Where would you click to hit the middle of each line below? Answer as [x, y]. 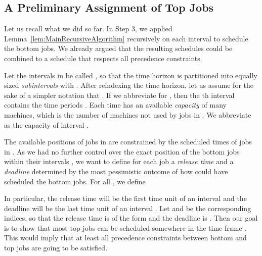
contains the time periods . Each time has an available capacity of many [115, 105]
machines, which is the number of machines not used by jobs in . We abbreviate [128, 114]
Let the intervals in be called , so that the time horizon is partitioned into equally [131, 75]
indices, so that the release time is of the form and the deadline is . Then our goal [131, 218]
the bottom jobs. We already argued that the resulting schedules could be [118, 48]
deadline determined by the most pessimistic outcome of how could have [116, 171]
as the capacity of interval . [46, 124]
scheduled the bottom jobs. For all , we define [75, 181]
